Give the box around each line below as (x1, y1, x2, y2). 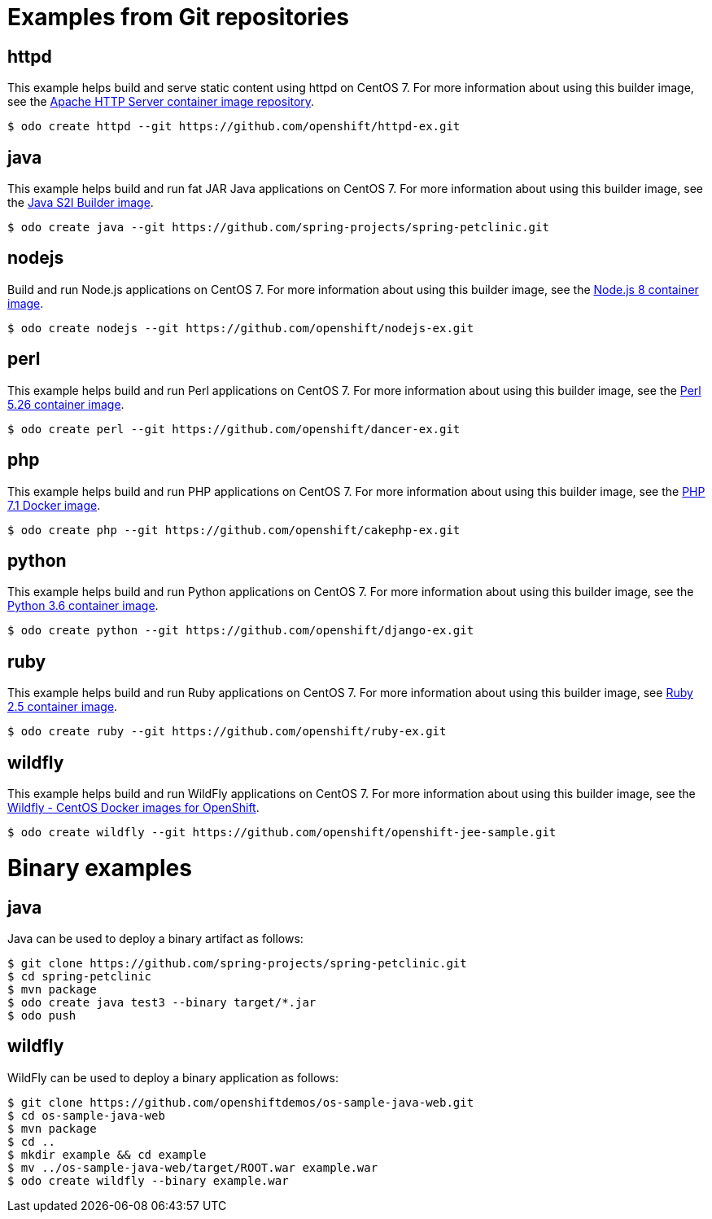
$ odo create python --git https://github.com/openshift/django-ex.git (7, 624, 474, 638)
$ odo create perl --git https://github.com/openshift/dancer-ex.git (7, 422, 461, 436)
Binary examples (7, 853, 192, 882)
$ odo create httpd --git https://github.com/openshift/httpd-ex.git (7, 120, 461, 134)
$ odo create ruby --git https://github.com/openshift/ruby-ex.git (7, 725, 447, 739)
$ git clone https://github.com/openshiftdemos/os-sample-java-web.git (7, 1095, 474, 1109)
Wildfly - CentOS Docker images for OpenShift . (7, 800, 260, 815)
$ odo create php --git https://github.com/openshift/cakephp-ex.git (7, 523, 461, 537)
